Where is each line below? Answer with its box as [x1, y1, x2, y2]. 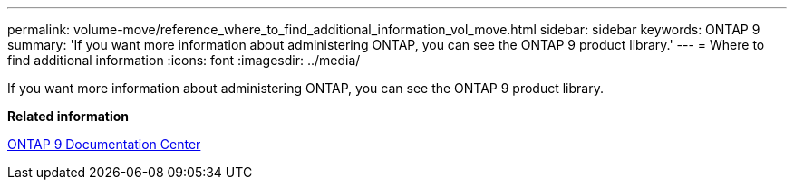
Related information [7, 108, 130, 124]
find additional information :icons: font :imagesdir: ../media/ [7, 52, 361, 68]
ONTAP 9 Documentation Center [7, 136, 201, 152]
